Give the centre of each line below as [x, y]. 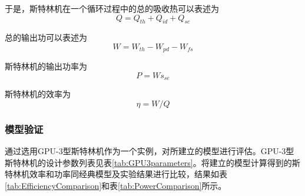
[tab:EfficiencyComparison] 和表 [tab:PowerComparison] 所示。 [116, 186]
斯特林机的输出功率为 [46, 66]
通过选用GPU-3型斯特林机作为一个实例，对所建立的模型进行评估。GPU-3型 [150, 151]
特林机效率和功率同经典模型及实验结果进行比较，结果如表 [116, 174]
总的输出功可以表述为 [46, 37]
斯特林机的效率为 [38, 94]
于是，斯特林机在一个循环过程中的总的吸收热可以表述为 [112, 8]
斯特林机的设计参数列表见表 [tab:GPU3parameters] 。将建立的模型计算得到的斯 [152, 162]
